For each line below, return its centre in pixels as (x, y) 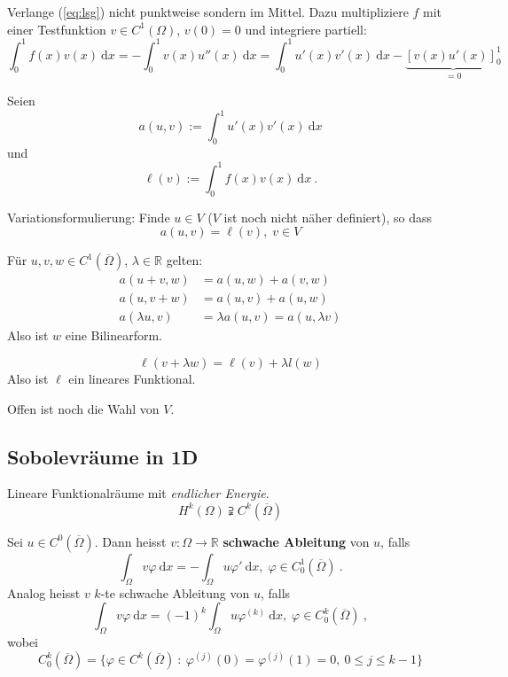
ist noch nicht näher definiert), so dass (328, 217)
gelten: (184, 260)
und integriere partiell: (306, 29)
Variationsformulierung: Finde (89, 217)
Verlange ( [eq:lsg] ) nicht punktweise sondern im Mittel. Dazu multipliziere (208, 12)
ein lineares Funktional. (132, 378)
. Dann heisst (130, 541)
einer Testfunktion (57, 29)
